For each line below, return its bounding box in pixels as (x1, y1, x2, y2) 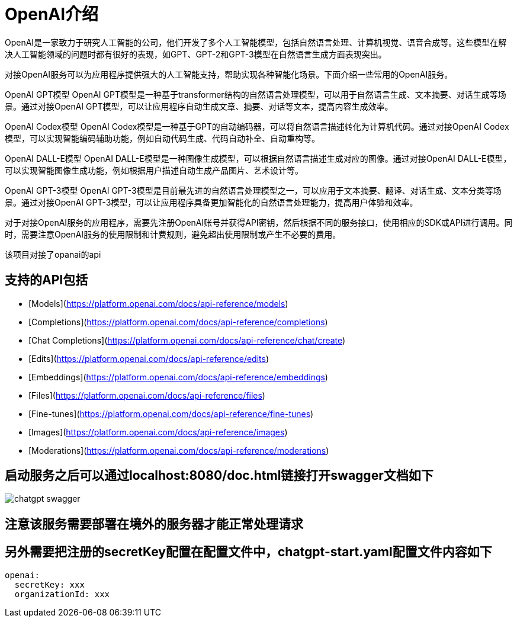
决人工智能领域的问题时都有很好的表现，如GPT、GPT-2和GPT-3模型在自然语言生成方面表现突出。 (5, 49, 387, 59)
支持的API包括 (5, 272, 88, 288)
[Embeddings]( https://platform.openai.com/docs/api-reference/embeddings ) (28, 371, 328, 382)
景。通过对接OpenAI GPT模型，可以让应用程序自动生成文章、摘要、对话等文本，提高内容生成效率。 (5, 101, 393, 111)
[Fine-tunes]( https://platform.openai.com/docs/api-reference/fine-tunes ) (28, 408, 314, 419)
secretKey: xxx (14, 579, 85, 589)
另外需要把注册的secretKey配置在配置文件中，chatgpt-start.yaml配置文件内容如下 (5, 544, 492, 560)
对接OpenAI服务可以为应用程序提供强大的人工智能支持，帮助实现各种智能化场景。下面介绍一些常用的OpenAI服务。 (5, 69, 453, 79)
